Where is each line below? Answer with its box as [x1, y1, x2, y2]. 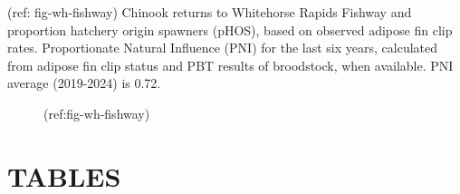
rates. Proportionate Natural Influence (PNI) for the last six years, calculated [7, 38, 438, 57]
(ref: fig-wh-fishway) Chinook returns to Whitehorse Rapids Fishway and [7, 3, 412, 21]
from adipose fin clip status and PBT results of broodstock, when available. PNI [7, 55, 454, 74]
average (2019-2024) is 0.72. [7, 73, 161, 92]
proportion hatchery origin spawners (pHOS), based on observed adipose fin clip [7, 20, 453, 39]
